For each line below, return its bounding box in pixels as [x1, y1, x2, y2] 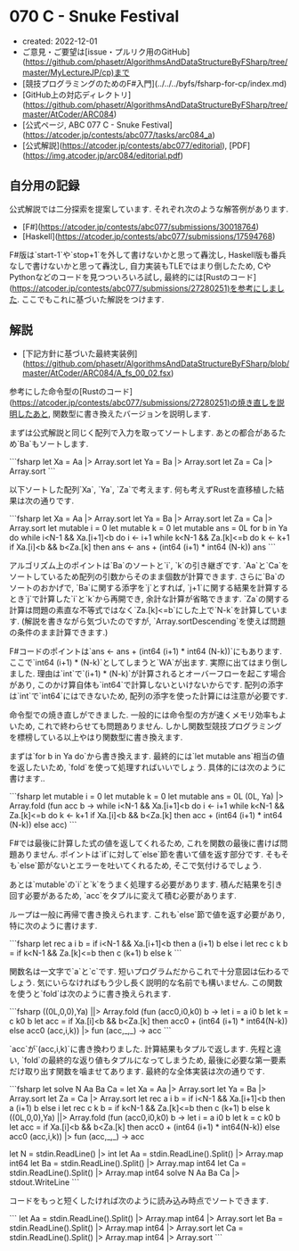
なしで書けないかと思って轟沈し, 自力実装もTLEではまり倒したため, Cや [9, 261, 271, 271]
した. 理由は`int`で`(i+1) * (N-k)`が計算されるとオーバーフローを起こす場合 [16, 667, 287, 679]
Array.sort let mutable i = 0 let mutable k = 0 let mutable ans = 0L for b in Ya [9, 522, 287, 533]
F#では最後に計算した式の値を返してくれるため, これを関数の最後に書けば [9, 837, 280, 849]
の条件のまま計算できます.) [9, 626, 109, 637]
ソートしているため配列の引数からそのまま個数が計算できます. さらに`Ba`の [9, 571, 286, 582]
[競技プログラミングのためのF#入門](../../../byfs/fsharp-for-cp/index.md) [21, 78, 287, 88]
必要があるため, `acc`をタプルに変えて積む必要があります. [24, 890, 238, 900]
